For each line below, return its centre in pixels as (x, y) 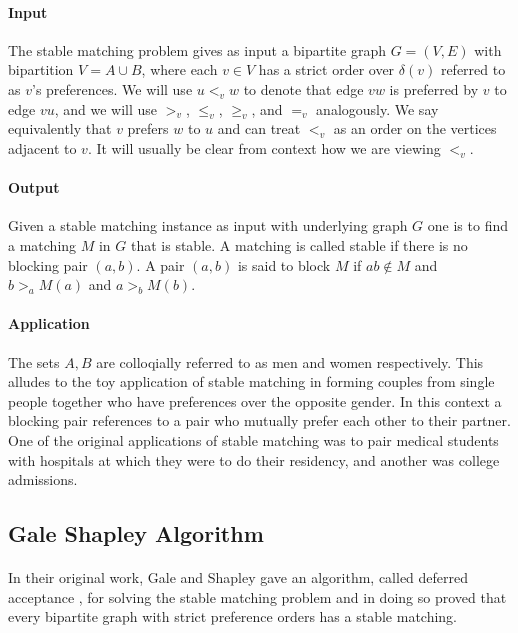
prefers (148, 128)
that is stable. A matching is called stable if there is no (299, 244)
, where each (179, 69)
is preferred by (434, 88)
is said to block (284, 264)
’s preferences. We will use (112, 88)
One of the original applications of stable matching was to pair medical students (253, 439)
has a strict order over (326, 69)
